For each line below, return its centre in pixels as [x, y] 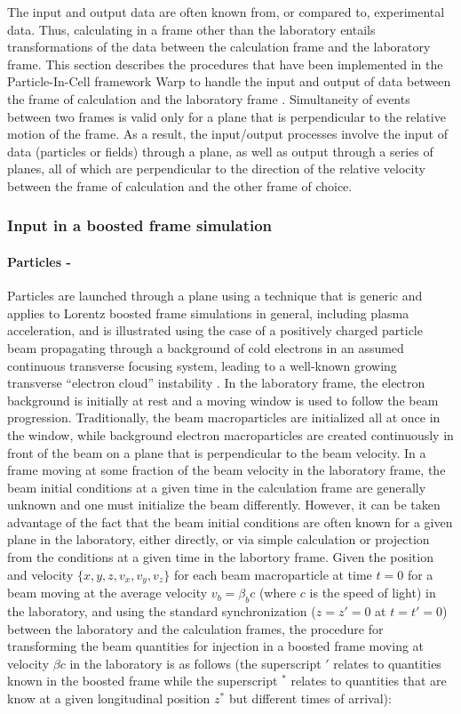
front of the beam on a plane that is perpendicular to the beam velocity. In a [217, 452]
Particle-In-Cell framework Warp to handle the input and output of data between [229, 81]
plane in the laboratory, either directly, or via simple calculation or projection [219, 539]
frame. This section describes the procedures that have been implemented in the [225, 64]
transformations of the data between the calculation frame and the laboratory [219, 47]
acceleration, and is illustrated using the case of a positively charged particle [215, 330]
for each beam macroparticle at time [273, 574]
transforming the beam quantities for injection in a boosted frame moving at [216, 646]
